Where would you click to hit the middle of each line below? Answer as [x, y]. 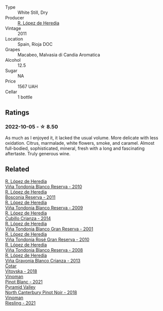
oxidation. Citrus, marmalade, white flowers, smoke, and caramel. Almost [80, 143]
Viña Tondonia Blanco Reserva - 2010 [44, 187]
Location [14, 39]
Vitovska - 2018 [21, 271]
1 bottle [25, 97]
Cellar [11, 92]
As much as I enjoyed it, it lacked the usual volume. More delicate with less [82, 138]
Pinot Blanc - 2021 [24, 282]
